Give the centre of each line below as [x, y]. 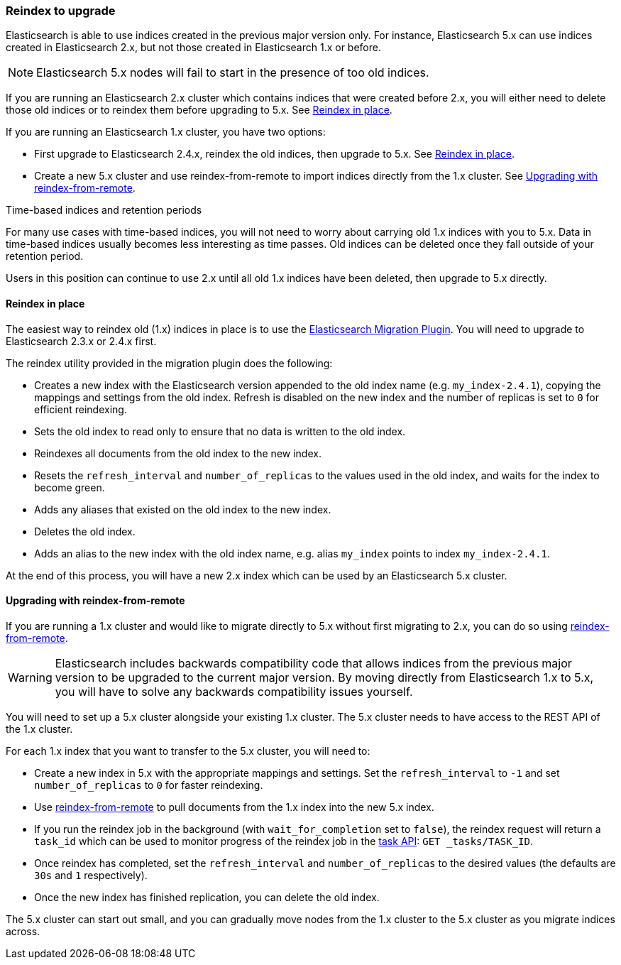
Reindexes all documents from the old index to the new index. [178, 453]
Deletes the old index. [85, 531]
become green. [70, 487]
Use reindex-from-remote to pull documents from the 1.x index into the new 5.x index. [234, 807]
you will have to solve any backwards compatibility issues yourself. [234, 691]
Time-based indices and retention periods [104, 210]
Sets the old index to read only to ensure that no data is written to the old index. [220, 431]
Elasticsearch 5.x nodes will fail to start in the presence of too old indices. [233, 73]
